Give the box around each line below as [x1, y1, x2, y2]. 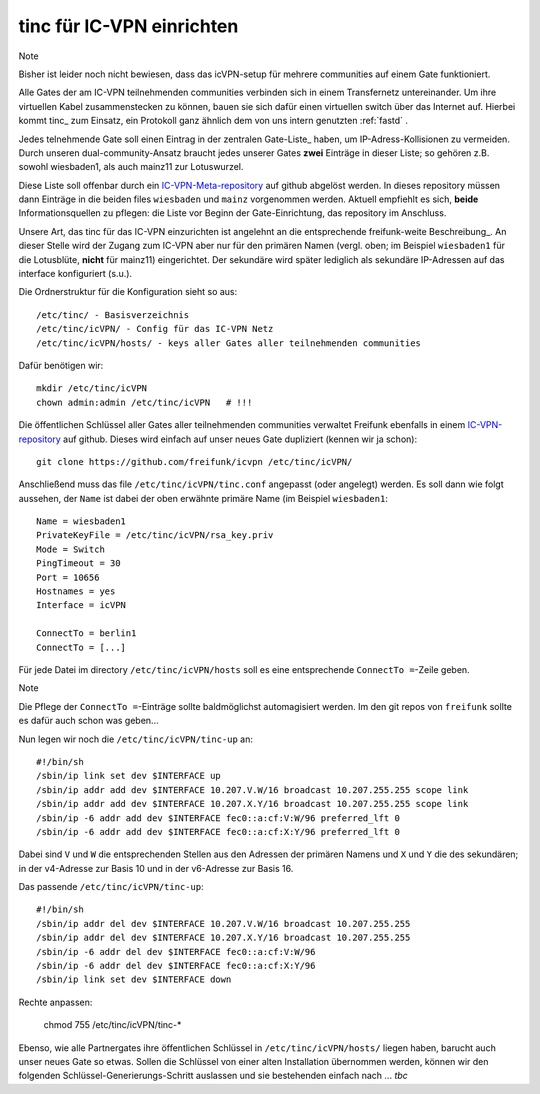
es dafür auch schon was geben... [18, 715, 159, 727]
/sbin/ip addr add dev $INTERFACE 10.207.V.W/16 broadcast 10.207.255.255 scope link [36, 784, 469, 795]
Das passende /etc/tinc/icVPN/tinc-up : [18, 881, 204, 893]
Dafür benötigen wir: [18, 359, 104, 371]
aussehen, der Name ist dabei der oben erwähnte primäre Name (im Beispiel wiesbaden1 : [18, 492, 389, 504]
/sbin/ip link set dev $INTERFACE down [36, 974, 232, 985]
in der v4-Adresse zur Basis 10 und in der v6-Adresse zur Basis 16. [18, 862, 294, 874]
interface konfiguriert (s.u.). [18, 268, 133, 280]
